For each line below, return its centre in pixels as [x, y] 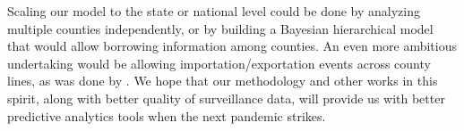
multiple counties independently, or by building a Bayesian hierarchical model [220, 28]
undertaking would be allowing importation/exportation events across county [219, 63]
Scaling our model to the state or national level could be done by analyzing [214, 11]
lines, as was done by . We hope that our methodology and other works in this [223, 81]
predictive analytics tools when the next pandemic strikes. [167, 115]
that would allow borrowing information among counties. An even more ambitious [232, 46]
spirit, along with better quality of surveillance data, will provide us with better [226, 98]
